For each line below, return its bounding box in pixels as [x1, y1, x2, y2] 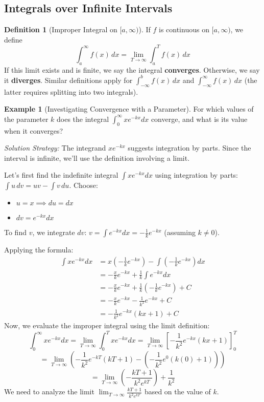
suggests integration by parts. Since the [128, 142, 251, 153]
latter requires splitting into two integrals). [4, 86, 138, 97]
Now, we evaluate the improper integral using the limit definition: [4, 320, 210, 331]
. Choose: [69, 180, 98, 191]
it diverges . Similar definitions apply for [4, 74, 133, 85]
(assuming [164, 227, 196, 238]
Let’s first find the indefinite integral [4, 170, 118, 180]
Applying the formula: [4, 244, 74, 255]
